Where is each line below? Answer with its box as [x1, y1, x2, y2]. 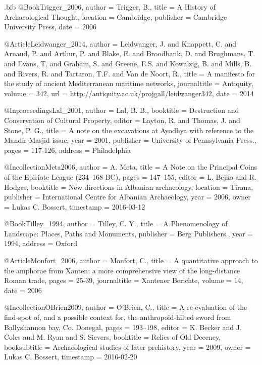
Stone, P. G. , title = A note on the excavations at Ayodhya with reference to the [4, 125, 254, 135]
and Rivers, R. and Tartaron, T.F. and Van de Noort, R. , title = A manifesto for [4, 68, 255, 78]
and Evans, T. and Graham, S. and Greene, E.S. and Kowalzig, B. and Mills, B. [4, 58, 252, 68]
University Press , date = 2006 [4, 21, 96, 32]
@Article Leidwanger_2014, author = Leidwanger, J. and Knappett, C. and [4, 38, 237, 49]
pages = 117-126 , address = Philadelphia [4, 144, 131, 155]
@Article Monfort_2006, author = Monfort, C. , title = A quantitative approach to [4, 255, 258, 266]
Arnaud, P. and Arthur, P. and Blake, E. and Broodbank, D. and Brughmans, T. [4, 48, 255, 59]
